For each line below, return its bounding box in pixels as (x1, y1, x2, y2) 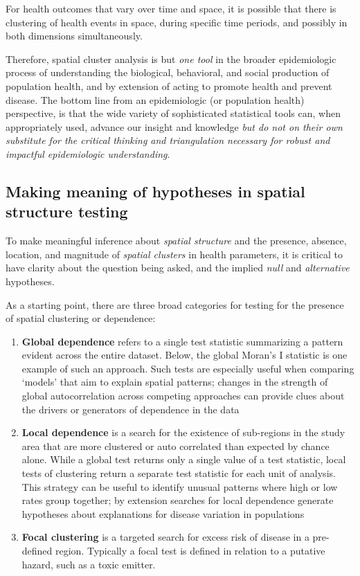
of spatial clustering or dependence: (6, 311, 156, 325)
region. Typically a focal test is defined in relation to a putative (55, 543, 325, 557)
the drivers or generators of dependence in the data (21, 402, 240, 416)
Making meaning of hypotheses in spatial (6, 180, 305, 201)
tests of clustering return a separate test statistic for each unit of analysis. (21, 466, 336, 480)
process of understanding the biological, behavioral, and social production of (6, 65, 330, 80)
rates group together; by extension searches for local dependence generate (21, 493, 334, 507)
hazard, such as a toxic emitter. (21, 557, 156, 571)
